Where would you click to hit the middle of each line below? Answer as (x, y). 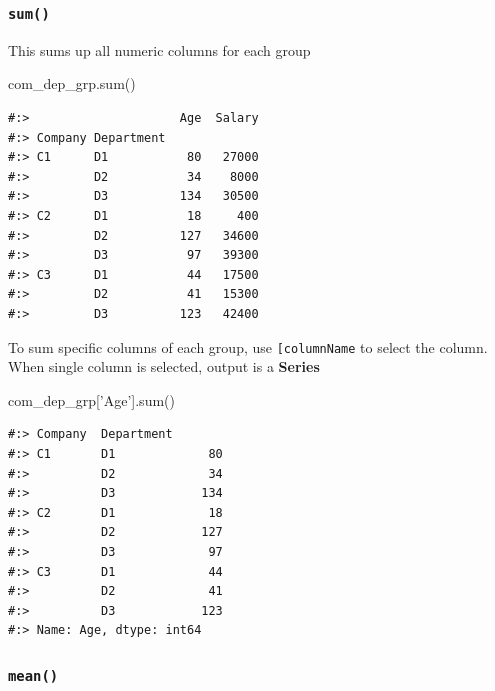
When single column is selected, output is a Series (164, 366)
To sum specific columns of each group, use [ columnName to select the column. (248, 346)
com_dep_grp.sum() (72, 83)
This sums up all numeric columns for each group (159, 49)
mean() (33, 675)
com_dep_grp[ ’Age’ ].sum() (91, 399)
